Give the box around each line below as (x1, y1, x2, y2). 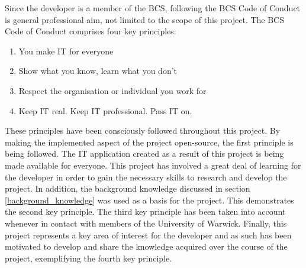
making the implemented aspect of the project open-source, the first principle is (5, 135, 294, 148)
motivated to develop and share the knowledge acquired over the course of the (5, 240, 288, 253)
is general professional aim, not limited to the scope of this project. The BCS (5, 13, 285, 25)
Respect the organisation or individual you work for (18, 84, 207, 96)
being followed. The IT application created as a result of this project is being (5, 147, 284, 160)
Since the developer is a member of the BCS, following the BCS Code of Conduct (5, 2, 301, 14)
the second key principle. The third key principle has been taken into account (5, 205, 286, 218)
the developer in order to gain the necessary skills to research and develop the (5, 170, 287, 183)
